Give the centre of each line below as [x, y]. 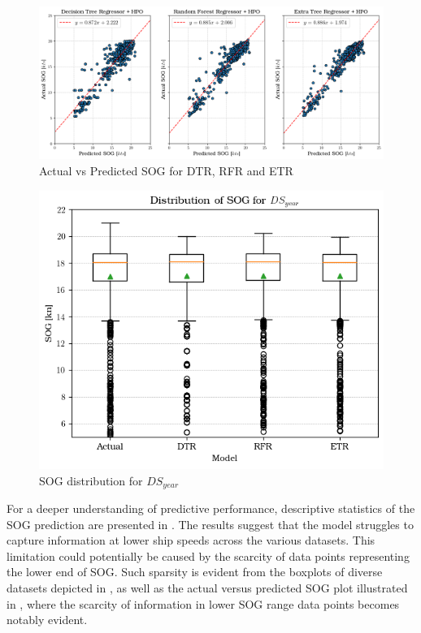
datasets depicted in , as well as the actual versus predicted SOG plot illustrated [207, 588]
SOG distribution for [91, 480]
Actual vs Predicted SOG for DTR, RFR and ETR [166, 170]
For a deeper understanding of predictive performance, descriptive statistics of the [211, 508]
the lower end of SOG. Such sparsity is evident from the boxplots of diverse [195, 572]
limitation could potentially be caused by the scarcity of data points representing [208, 555]
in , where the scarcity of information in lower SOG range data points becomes [203, 603]
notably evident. [47, 620]
